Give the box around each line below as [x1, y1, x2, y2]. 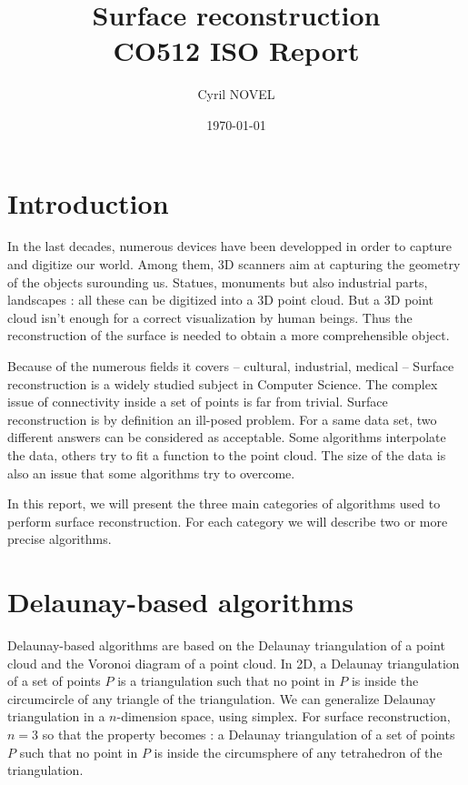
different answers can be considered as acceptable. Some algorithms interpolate [7, 428, 446, 447]
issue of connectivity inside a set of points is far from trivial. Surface [7, 392, 388, 411]
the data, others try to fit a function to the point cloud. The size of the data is [7, 445, 446, 464]
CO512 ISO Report [113, 32, 360, 69]
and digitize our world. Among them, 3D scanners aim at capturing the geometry [7, 255, 461, 274]
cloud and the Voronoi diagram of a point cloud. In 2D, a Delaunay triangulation [7, 653, 460, 672]
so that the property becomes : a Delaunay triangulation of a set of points [42, 725, 455, 744]
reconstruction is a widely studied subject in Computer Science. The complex [7, 374, 438, 393]
